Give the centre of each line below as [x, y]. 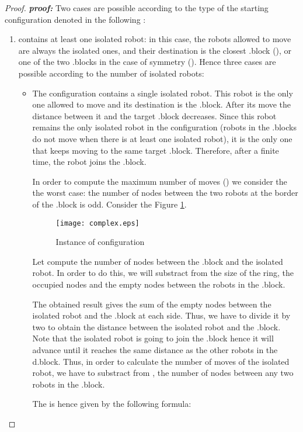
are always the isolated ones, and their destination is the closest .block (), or [155, 50]
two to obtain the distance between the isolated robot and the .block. [156, 326]
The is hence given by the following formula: [112, 404]
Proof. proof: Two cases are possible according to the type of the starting [137, 8]
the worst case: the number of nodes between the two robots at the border [165, 193]
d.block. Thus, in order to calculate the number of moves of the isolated [161, 361]
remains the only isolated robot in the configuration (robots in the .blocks [164, 127]
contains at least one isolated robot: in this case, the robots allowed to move [155, 39]
